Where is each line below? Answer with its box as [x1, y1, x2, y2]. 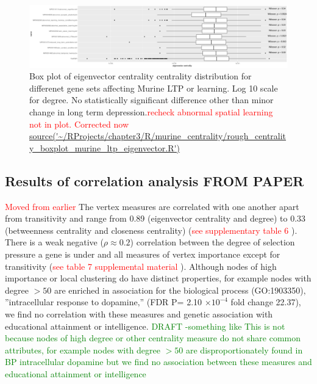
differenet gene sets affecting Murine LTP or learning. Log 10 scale [29, 81, 278, 94]
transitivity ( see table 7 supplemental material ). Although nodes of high [5, 259, 277, 272]
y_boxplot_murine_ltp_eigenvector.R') [29, 141, 180, 154]
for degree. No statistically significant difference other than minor [29, 93, 274, 106]
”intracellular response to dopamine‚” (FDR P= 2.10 [5, 295, 202, 308]
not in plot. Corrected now [29, 117, 129, 130]
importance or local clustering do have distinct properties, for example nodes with [5, 272, 312, 284]
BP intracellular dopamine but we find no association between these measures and [5, 355, 312, 368]
